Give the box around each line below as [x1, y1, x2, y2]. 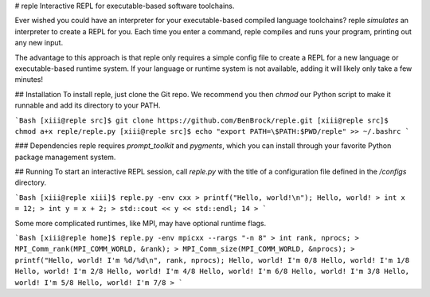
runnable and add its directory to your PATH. [14, 100, 161, 111]
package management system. [14, 152, 116, 162]
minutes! [14, 75, 44, 84]
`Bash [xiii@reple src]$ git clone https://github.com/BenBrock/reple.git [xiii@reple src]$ [14, 115, 389, 125]
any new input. [14, 38, 64, 48]
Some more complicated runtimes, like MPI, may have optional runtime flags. [14, 218, 267, 228]
